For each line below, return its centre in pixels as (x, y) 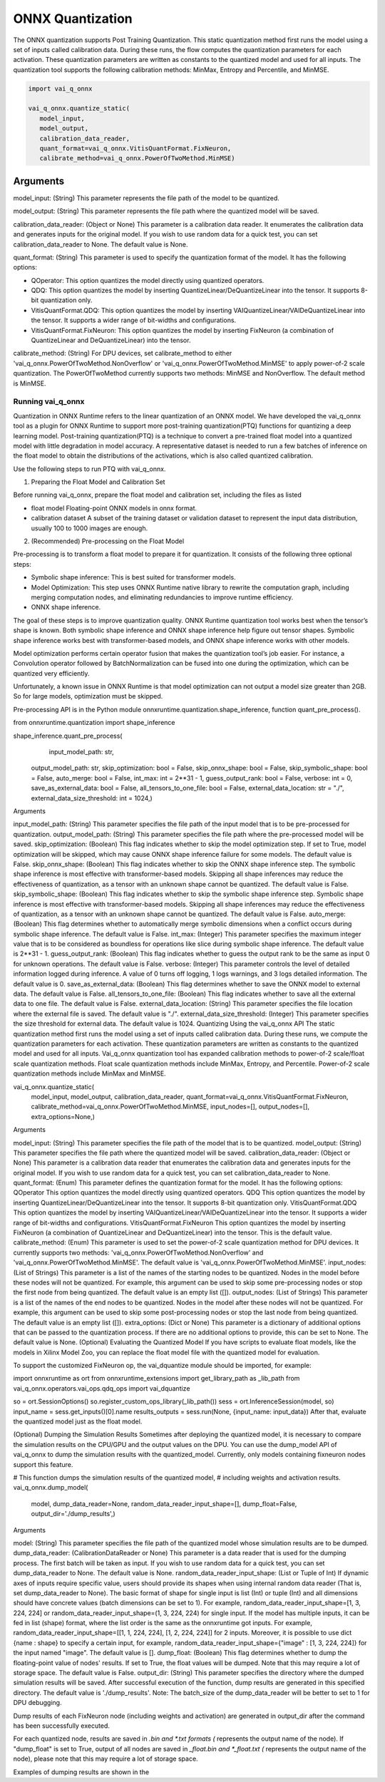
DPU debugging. (37, 1703)
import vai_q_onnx (60, 88)
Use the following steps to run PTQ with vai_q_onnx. (89, 469)
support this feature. (43, 1464)
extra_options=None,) (63, 1116)
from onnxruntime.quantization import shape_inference (94, 723)
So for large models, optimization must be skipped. (88, 696)
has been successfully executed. (62, 1726)
